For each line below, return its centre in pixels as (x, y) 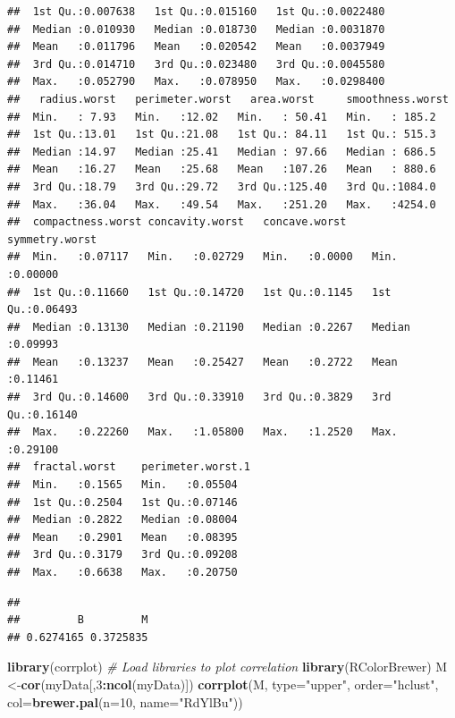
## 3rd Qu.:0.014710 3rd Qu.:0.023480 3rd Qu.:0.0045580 (196, 64)
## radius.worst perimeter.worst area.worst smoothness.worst (228, 99)
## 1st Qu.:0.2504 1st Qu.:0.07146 (122, 502)
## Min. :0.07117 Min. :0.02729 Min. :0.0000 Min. (202, 257)
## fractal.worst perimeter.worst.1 (129, 467)
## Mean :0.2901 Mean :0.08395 (122, 537)
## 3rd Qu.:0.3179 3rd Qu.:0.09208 (122, 555)
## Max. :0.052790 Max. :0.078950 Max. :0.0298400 (196, 82)
